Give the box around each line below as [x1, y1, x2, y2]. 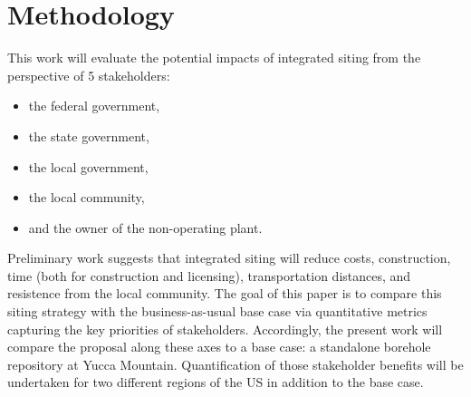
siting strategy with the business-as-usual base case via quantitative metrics [7, 302, 428, 321]
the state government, [28, 126, 149, 145]
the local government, [28, 157, 149, 176]
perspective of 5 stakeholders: [7, 65, 170, 84]
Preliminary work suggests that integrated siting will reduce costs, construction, [7, 248, 451, 267]
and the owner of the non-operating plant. [28, 218, 263, 237]
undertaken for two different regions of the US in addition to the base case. [7, 373, 424, 392]
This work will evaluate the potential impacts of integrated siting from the [7, 48, 421, 67]
